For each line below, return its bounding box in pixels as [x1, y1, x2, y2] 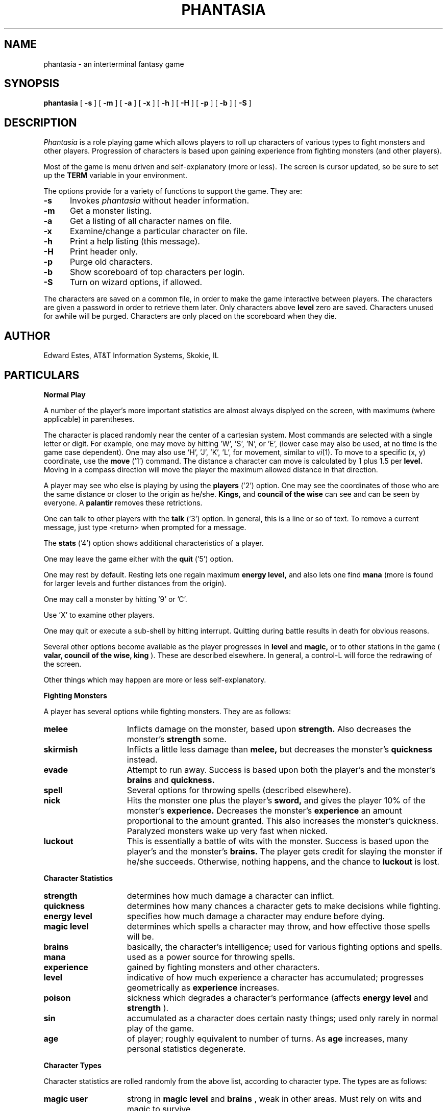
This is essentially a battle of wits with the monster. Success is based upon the [127, 836, 429, 846]
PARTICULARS [4, 368, 80, 382]
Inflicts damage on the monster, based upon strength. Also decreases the [127, 723, 411, 734]
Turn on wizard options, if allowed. [69, 277, 203, 288]
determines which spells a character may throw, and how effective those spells [127, 921, 430, 931]
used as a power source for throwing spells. [127, 951, 295, 962]
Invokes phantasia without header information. [69, 195, 250, 206]
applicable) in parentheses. [43, 414, 135, 423]
